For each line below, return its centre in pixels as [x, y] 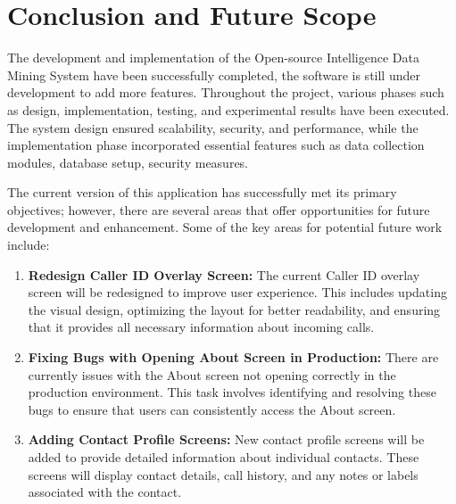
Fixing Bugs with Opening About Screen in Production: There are [233, 357]
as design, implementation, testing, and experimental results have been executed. [228, 109]
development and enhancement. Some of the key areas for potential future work [225, 227]
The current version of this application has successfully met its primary [202, 192]
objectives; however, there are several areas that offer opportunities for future [219, 209]
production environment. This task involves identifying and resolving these [232, 392]
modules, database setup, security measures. [128, 162]
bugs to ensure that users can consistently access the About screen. [212, 409]
